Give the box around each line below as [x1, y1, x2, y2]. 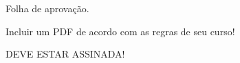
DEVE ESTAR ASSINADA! [6, 47, 125, 61]
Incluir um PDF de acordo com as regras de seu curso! [6, 24, 235, 38]
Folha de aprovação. [6, 1, 89, 15]
